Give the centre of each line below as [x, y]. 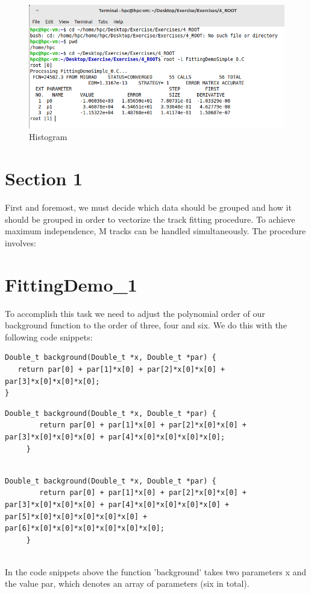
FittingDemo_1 [71, 284]
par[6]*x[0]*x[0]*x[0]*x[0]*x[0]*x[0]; [85, 529]
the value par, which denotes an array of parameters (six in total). [127, 583]
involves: [20, 242]
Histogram [48, 137]
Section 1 [44, 178]
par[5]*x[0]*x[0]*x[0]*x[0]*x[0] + [76, 516]
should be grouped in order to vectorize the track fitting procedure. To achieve [150, 219]
